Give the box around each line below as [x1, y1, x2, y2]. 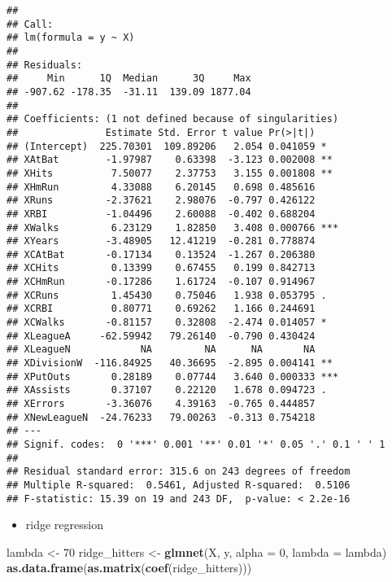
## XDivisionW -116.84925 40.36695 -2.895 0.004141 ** [7, 357, 333, 370]
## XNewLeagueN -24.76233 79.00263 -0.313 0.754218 [7, 411, 316, 423]
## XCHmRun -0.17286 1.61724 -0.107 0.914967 [7, 276, 316, 288]
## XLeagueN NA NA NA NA [7, 344, 316, 356]
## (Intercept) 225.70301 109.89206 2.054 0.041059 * [7, 140, 327, 152]
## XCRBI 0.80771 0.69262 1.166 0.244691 [7, 303, 316, 315]
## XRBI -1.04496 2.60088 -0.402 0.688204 [7, 208, 316, 220]
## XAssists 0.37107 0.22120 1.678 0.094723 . [7, 384, 327, 396]
